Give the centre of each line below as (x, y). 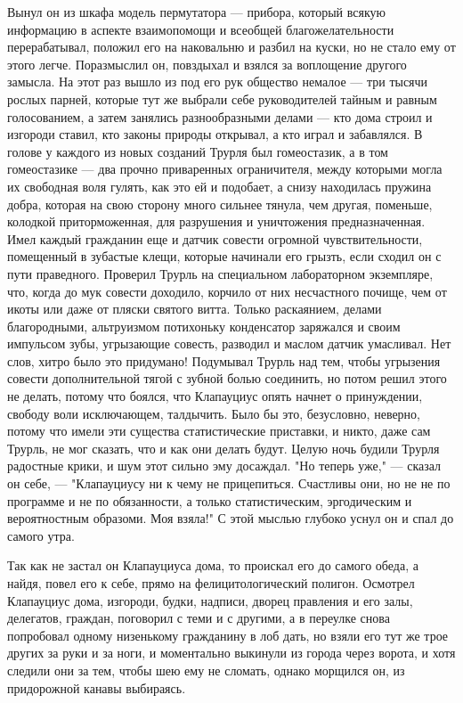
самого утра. (41, 535)
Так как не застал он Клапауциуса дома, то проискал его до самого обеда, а (213, 565)
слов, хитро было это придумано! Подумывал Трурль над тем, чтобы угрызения (224, 360)
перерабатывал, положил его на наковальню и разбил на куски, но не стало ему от (231, 47)
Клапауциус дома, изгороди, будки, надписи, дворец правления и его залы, (210, 600)
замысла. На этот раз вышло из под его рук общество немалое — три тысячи (218, 82)
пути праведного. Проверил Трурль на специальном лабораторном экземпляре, (220, 273)
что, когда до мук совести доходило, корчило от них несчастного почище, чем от (227, 291)
